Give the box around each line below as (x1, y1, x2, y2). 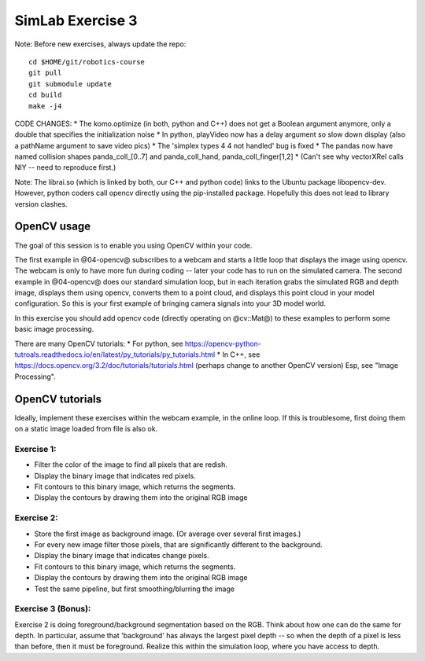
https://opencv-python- (185, 339, 261, 348)
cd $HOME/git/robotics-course (28, 57, 146, 66)
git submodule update (28, 79, 112, 88)
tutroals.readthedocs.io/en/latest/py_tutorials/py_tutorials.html (14, 350, 216, 359)
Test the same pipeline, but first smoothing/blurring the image (34, 584, 235, 593)
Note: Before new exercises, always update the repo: (14, 39, 187, 49)
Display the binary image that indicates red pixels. (34, 471, 196, 480)
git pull (28, 68, 62, 78)
